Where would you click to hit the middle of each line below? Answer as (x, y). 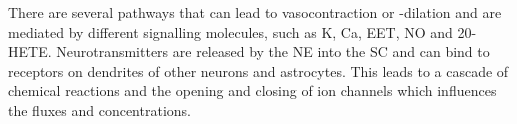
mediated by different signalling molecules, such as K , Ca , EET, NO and (230, 31)
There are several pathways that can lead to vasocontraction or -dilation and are (255, 12)
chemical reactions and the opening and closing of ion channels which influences (252, 90)
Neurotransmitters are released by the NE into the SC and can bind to (273, 51)
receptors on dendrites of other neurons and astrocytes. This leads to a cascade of (258, 70)
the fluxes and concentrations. (99, 109)
